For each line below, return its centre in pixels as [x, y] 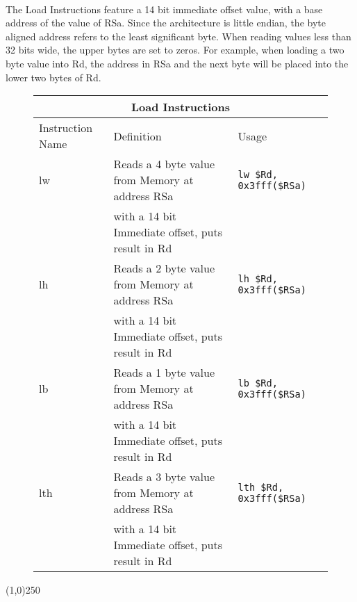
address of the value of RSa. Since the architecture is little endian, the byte [166, 23]
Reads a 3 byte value [164, 477]
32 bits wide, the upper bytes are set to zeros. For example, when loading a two [175, 50]
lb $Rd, [258, 383]
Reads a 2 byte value [164, 268]
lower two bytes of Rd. [53, 77]
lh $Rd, [258, 278]
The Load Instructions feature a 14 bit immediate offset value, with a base [164, 9]
